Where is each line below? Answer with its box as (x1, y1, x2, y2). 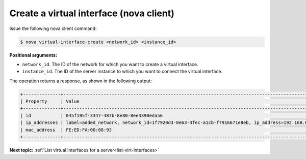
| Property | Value (20, 99, 80, 104)
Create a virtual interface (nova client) (9, 8, 174, 19)
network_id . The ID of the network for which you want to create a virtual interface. (22, 61, 198, 67)
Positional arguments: (9, 52, 58, 58)
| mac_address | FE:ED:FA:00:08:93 (20, 127, 112, 133)
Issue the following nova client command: (9, 25, 97, 31)
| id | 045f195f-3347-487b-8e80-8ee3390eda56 (20, 112, 163, 118)
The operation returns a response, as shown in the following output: (9, 78, 152, 84)
